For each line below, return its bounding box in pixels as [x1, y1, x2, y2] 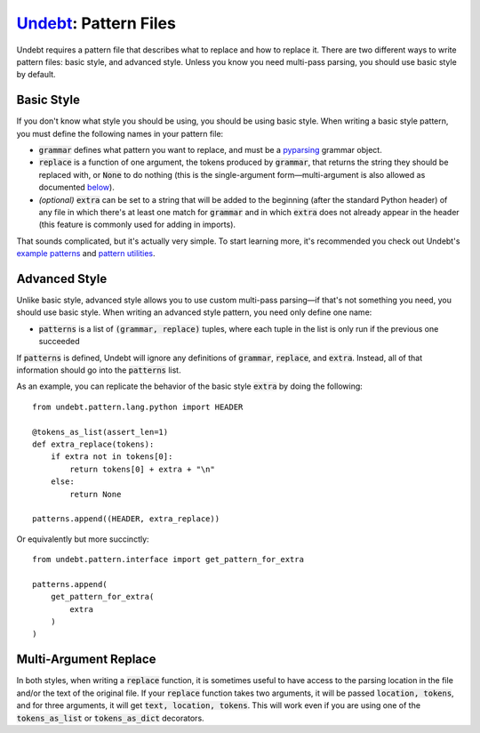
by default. [16, 69, 57, 80]
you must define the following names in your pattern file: [16, 128, 224, 139]
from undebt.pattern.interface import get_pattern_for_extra [32, 554, 304, 565]
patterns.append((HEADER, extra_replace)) [32, 514, 220, 524]
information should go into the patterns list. [16, 365, 181, 375]
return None [69, 489, 122, 499]
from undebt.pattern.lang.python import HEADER [32, 401, 244, 412]
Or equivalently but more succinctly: [16, 534, 150, 544]
